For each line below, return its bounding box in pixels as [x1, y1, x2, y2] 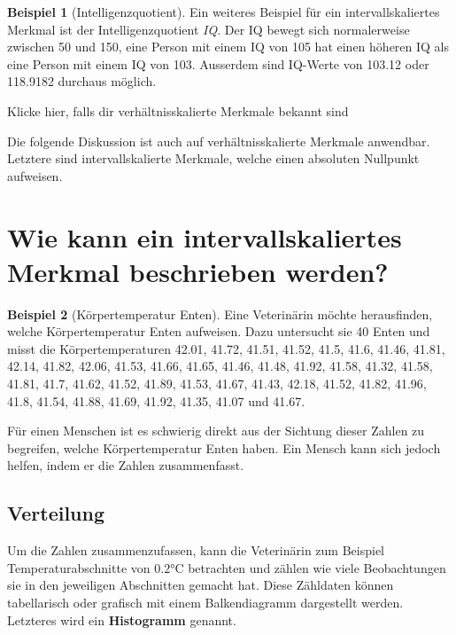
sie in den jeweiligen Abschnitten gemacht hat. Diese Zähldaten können [7, 576, 394, 594]
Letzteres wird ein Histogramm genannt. [7, 610, 236, 629]
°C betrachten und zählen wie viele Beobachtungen [170, 558, 446, 576]
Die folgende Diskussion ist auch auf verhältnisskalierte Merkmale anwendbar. [7, 131, 430, 150]
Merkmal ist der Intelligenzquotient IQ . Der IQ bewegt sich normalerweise [7, 20, 410, 38]
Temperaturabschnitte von [7, 558, 151, 576]
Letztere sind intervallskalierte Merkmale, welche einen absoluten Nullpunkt [7, 149, 420, 168]
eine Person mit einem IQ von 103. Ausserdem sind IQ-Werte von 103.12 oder [7, 54, 429, 73]
